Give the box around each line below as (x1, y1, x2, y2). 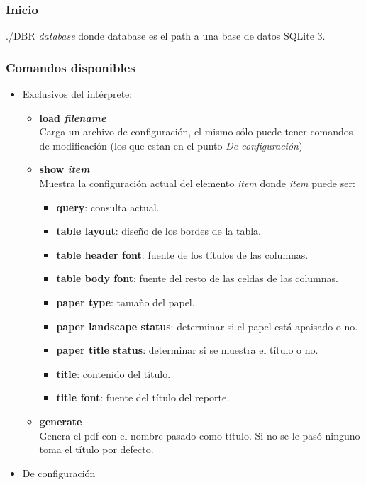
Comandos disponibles (6, 58, 135, 76)
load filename (39, 110, 106, 125)
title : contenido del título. (56, 366, 171, 381)
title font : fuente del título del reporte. (56, 390, 230, 405)
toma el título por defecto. (39, 442, 154, 457)
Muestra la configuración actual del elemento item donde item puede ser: (39, 176, 355, 190)
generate (39, 413, 82, 428)
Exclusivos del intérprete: (22, 87, 133, 101)
